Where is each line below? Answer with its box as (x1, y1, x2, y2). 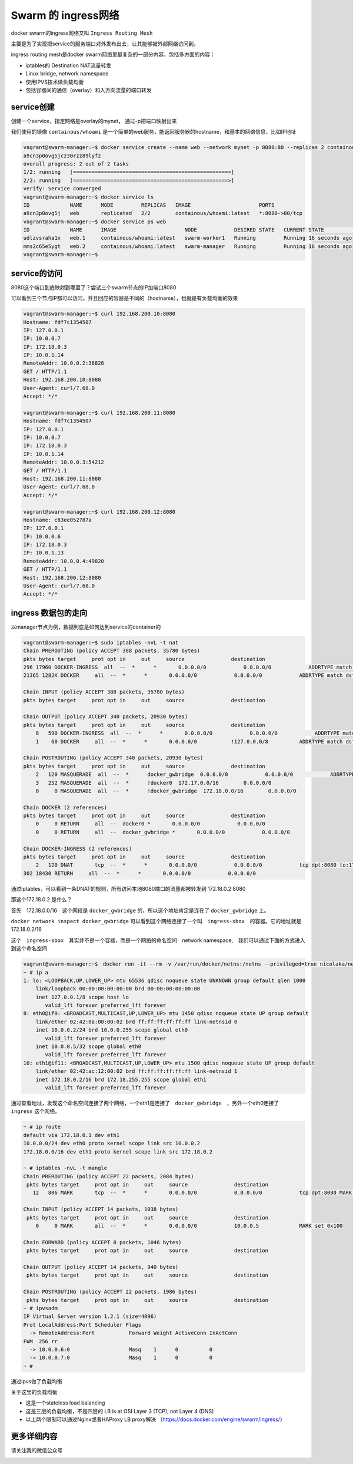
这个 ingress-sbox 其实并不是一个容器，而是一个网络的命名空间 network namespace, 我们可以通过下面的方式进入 (11, 937, 305, 944)
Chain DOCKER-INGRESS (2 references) (23, 845, 132, 852)
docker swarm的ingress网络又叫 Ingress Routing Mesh (11, 29, 153, 37)
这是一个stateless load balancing (25, 1399, 105, 1406)
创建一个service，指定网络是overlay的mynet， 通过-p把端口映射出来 (11, 117, 177, 124)
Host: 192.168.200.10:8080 (23, 376, 101, 383)
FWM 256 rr (23, 1338, 58, 1344)
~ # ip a (23, 969, 49, 976)
